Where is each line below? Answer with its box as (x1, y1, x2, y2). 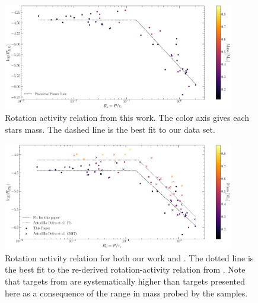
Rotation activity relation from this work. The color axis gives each (5, 111, 250, 124)
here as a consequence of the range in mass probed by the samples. (5, 286, 248, 299)
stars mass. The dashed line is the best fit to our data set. (5, 123, 215, 136)
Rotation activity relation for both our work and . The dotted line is (5, 251, 254, 264)
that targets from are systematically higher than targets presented (5, 275, 246, 287)
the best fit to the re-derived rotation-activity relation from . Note (5, 263, 246, 276)
